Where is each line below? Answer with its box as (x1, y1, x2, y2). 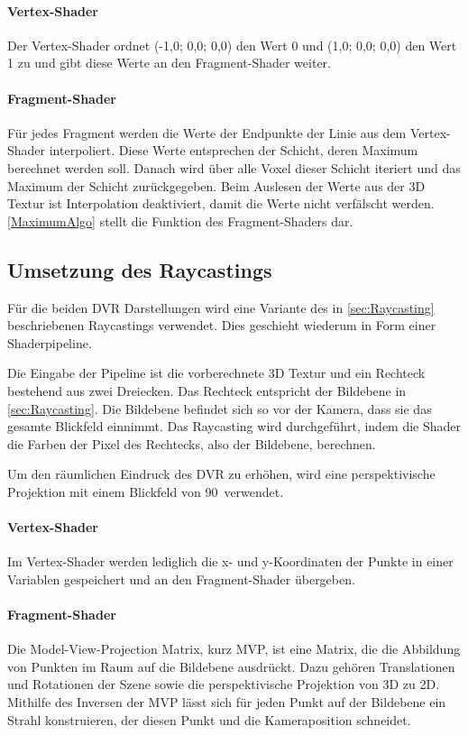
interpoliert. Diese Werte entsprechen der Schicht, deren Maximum (49, 141, 418, 160)
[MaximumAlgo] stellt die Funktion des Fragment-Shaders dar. (7, 211, 353, 230)
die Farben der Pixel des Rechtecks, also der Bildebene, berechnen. (7, 434, 376, 453)
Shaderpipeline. (7, 333, 92, 352)
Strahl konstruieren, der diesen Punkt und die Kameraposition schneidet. (7, 710, 411, 729)
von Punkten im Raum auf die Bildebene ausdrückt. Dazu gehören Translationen (7, 657, 455, 675)
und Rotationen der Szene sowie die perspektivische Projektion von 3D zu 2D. (7, 675, 440, 694)
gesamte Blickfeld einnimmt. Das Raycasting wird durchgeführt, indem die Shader (7, 417, 462, 436)
